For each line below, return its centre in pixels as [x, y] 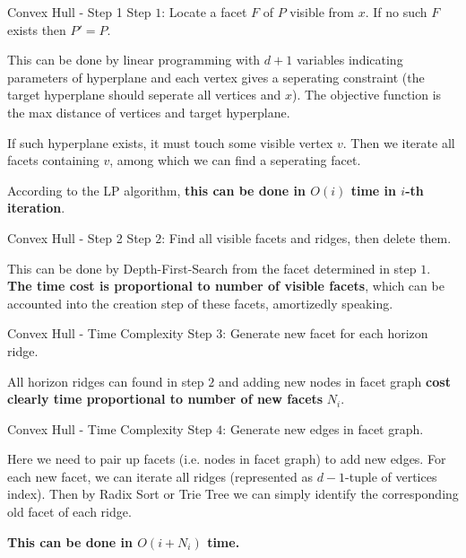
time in [373, 190]
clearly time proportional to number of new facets [165, 399]
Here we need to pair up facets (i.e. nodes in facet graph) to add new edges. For [227, 459]
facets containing [53, 160]
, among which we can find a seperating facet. [235, 160]
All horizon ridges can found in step [106, 381]
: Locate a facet [204, 12]
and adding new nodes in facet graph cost [334, 381]
